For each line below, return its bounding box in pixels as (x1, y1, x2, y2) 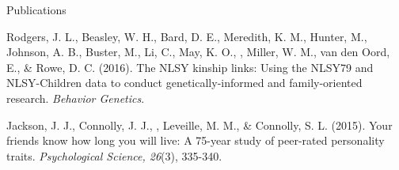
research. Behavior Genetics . (6, 89, 145, 106)
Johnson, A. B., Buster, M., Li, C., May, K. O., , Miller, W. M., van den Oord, (6, 43, 390, 60)
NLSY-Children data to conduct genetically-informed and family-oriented (6, 74, 363, 91)
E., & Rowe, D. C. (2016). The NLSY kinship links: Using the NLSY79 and (6, 59, 374, 75)
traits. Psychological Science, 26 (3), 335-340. (6, 147, 222, 164)
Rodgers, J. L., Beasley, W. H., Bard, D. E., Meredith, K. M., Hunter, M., (6, 28, 367, 44)
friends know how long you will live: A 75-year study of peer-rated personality (6, 132, 385, 149)
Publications (6, 2, 66, 17)
